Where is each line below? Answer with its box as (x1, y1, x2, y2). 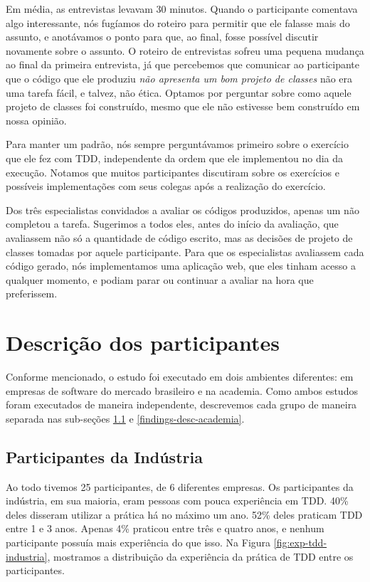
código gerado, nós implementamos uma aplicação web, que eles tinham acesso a (6, 258, 356, 273)
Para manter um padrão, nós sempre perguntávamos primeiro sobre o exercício (6, 137, 349, 152)
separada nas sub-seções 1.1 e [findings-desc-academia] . (6, 411, 245, 425)
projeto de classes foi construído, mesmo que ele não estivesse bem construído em (6, 99, 360, 114)
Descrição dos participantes (6, 328, 280, 357)
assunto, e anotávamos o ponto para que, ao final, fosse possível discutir (6, 29, 319, 44)
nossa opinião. (6, 112, 67, 127)
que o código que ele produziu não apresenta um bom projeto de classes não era (6, 70, 353, 85)
